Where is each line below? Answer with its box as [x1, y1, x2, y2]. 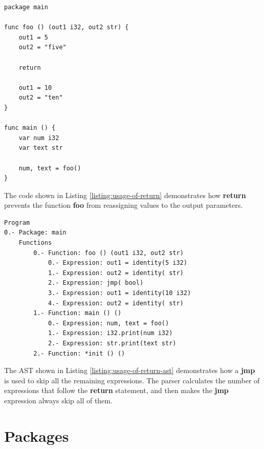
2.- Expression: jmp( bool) [48, 279, 144, 287]
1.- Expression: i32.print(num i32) [48, 329, 173, 337]
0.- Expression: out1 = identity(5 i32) [48, 259, 187, 267]
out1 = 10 [18, 84, 52, 91]
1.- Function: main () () [33, 309, 122, 317]
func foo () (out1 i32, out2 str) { [4, 24, 129, 31]
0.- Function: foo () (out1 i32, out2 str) [33, 249, 184, 257]
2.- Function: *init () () [33, 349, 125, 357]
